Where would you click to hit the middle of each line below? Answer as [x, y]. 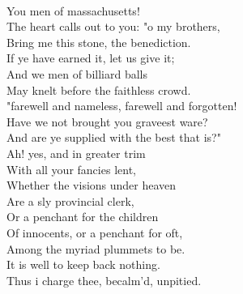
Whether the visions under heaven [92, 185]
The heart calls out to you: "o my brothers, [113, 26]
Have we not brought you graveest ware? [107, 121]
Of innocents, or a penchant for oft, [95, 232]
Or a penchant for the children [83, 217]
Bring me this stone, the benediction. [99, 42]
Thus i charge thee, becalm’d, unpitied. [104, 280]
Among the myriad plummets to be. [96, 248]
